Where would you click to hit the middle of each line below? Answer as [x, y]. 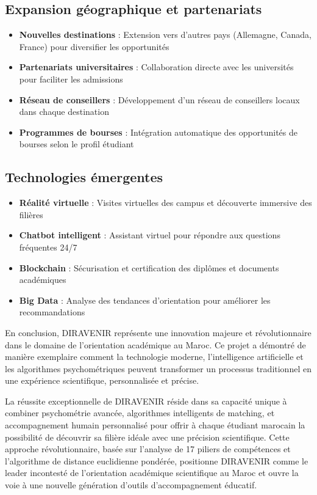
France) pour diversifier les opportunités [94, 46]
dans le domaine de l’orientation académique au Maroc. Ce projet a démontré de [155, 344]
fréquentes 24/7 [48, 247]
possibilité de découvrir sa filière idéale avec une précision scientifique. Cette [147, 437]
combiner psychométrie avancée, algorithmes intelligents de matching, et [140, 413]
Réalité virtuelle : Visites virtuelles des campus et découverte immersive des [166, 203]
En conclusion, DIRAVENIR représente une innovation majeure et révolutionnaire [158, 332]
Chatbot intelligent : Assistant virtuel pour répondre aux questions [150, 235]
